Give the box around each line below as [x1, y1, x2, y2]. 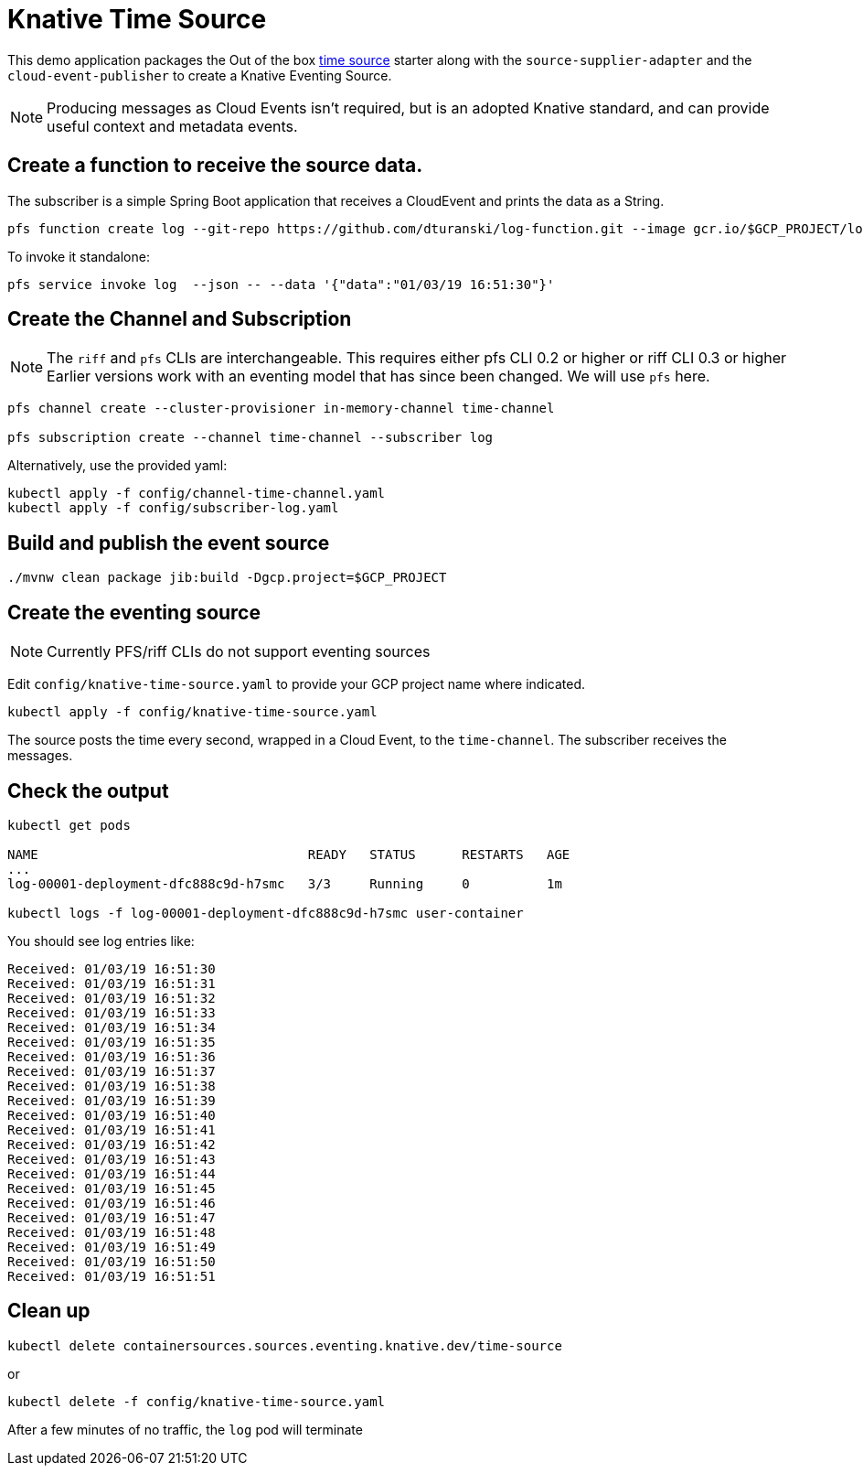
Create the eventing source [7, 600, 261, 624]
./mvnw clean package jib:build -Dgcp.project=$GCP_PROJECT [7, 570, 447, 586]
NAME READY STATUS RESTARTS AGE [7, 846, 570, 862]
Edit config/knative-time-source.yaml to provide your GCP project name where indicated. [7, 676, 586, 693]
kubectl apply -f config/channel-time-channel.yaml [7, 486, 386, 501]
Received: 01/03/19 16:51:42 [7, 1136, 216, 1152]
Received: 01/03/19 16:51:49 [7, 1239, 216, 1254]
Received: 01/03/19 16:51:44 [7, 1166, 216, 1181]
